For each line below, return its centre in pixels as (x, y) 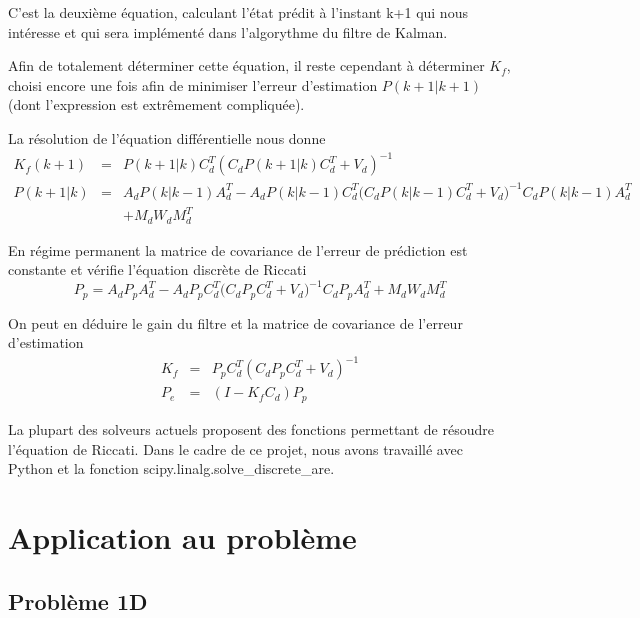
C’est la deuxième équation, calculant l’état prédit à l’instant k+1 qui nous (238, 12)
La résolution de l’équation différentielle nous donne (167, 137)
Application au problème (182, 536)
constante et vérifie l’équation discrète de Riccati (157, 269)
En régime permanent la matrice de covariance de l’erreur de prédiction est (238, 249)
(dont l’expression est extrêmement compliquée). (156, 104)
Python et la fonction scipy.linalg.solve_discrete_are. (171, 468)
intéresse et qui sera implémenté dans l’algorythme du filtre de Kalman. (228, 31)
